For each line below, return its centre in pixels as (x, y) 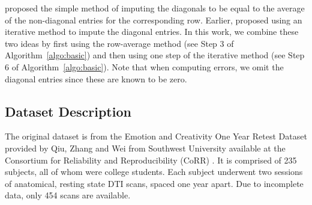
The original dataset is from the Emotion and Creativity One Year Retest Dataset (156, 136)
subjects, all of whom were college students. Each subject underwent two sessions (154, 172)
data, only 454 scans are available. (68, 195)
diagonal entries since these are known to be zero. (96, 78)
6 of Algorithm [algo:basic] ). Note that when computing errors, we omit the (144, 66)
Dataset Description (68, 111)
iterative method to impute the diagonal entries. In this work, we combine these (152, 32)
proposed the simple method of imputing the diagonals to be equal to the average (155, 8)
